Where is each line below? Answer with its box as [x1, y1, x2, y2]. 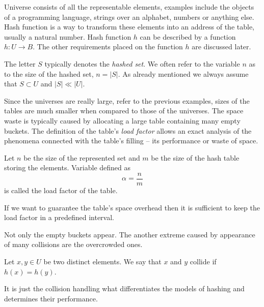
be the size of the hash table [151, 152, 240, 163]
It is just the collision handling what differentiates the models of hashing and [4, 283, 245, 294]
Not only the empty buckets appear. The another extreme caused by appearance [4, 229, 255, 239]
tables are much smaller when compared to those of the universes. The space [4, 105, 244, 116]
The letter [4, 58, 36, 69]
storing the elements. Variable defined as [4, 162, 131, 173]
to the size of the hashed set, [4, 68, 94, 79]
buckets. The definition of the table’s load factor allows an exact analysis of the [4, 125, 252, 136]
